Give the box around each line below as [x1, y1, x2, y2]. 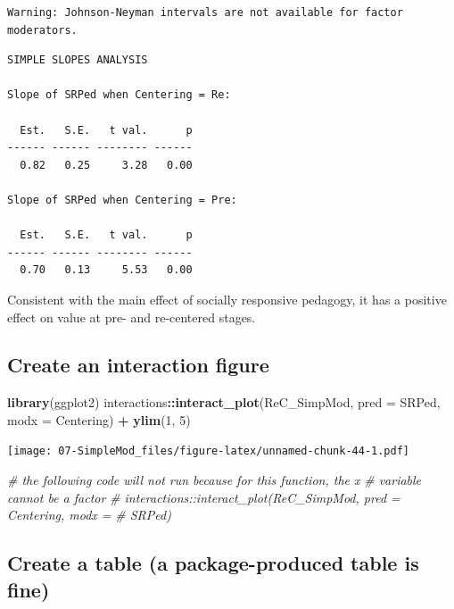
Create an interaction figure [7, 351, 269, 379]
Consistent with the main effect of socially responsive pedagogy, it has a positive [7, 289, 447, 308]
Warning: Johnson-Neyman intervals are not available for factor [7, 6, 403, 19]
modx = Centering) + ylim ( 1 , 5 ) [7, 410, 191, 429]
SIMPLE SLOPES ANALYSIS [7, 54, 148, 67]
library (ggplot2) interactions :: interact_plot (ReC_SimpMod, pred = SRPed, [7, 393, 441, 412]
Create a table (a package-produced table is [7, 549, 419, 577]
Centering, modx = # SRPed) [7, 505, 171, 524]
